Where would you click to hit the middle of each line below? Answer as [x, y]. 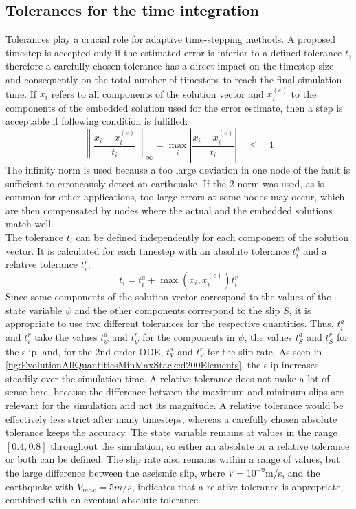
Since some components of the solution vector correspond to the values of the [168, 297]
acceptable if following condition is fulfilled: [97, 121]
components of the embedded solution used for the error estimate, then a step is [174, 107]
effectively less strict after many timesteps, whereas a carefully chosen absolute [171, 418]
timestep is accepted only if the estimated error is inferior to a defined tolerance [174, 52]
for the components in [189, 336]
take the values [66, 336]
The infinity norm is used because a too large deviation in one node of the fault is [178, 169]
